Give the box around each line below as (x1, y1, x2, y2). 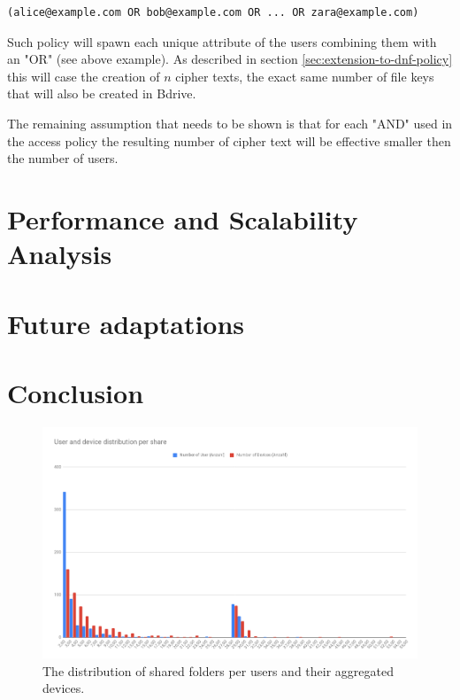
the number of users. (7, 149, 119, 167)
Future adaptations (7, 305, 245, 341)
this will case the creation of (7, 66, 160, 85)
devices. (42, 679, 85, 697)
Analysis (7, 236, 112, 272)
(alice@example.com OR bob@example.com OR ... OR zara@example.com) (7, 6, 419, 19)
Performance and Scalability (7, 200, 358, 237)
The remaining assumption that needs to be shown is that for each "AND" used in (7, 113, 453, 132)
